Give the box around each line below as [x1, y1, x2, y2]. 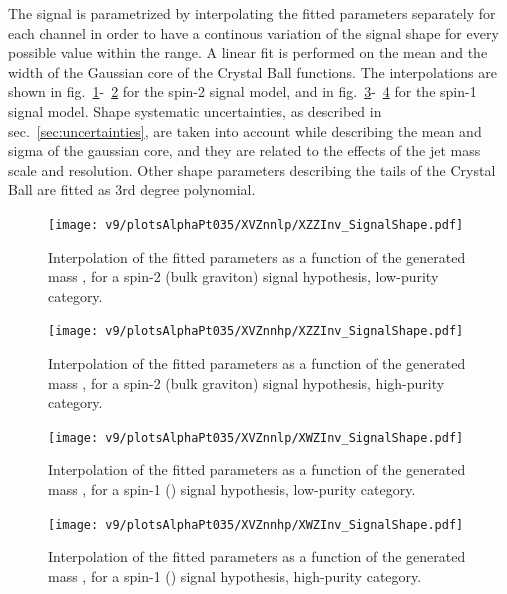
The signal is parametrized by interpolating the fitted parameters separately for [8, 3, 496, 23]
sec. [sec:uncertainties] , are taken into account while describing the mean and [8, 120, 482, 141]
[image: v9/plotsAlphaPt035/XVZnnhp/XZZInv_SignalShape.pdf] [48, 324, 464, 339]
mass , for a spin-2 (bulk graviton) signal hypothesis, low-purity [48, 266, 439, 287]
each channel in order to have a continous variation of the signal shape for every [8, 22, 499, 43]
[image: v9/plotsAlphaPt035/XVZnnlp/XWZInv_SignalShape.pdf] [48, 430, 464, 445]
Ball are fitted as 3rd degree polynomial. [8, 179, 256, 200]
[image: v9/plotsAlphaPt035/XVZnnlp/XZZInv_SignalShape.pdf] [48, 217, 464, 232]
